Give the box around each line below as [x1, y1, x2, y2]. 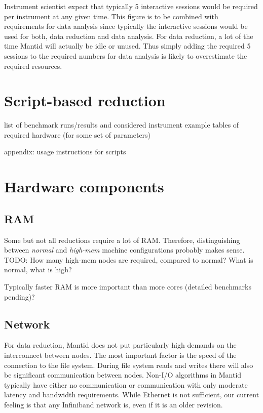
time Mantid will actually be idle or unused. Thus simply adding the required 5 [4, 40, 251, 51]
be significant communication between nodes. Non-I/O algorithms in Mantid [4, 369, 242, 380]
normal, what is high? [4, 264, 72, 275]
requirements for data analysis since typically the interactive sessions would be [4, 21, 248, 31]
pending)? [4, 291, 35, 302]
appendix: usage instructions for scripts [4, 146, 126, 157]
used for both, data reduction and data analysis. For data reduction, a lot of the [4, 30, 253, 41]
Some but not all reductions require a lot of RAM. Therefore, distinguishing [4, 234, 240, 245]
